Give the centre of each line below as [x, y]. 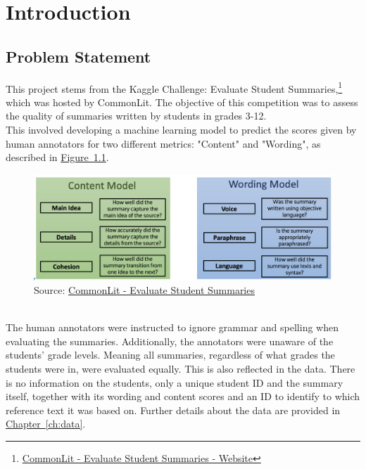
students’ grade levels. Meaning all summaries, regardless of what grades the [170, 355]
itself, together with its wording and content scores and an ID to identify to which [183, 396]
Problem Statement [78, 56]
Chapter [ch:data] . [46, 424]
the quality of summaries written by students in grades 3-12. [136, 116]
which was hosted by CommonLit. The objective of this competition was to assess [182, 102]
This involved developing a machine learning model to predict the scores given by [181, 130]
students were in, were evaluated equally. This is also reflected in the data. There [181, 369]
